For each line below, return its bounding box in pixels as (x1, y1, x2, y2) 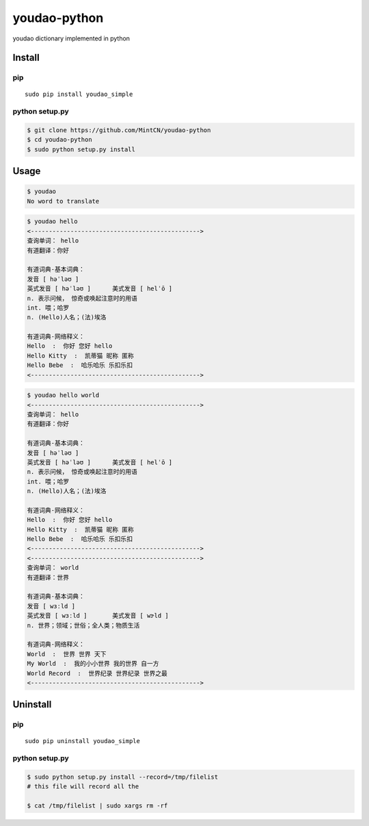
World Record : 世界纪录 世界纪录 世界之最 (27, 669, 167, 677)
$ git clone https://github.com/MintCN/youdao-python (27, 127, 211, 134)
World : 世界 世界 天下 (27, 650, 107, 658)
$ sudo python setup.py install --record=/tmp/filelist (27, 773, 219, 781)
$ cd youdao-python (27, 136, 92, 144)
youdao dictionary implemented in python (12, 34, 130, 42)
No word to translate (27, 197, 100, 205)
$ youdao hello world (27, 391, 100, 399)
